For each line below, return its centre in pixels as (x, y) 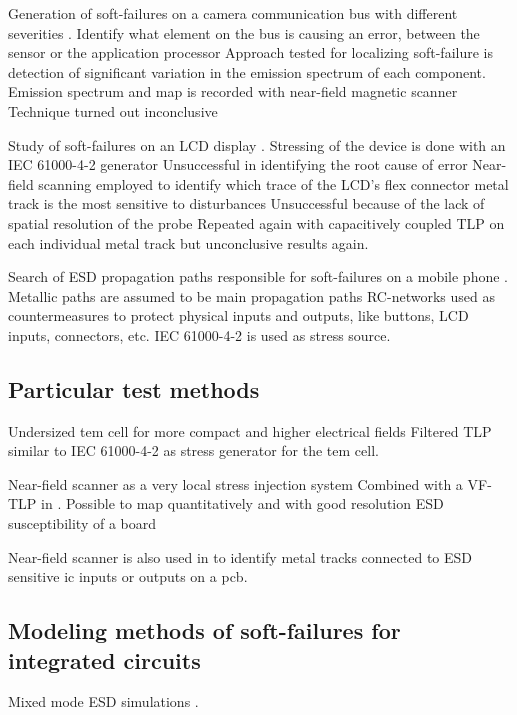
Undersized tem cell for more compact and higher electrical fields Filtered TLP (250, 430)
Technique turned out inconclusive (113, 110)
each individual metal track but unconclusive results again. (188, 242)
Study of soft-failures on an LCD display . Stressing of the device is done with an (257, 144)
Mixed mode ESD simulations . (103, 701)
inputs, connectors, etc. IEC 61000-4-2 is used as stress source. (199, 334)
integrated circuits (104, 659)
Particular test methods (134, 388)
